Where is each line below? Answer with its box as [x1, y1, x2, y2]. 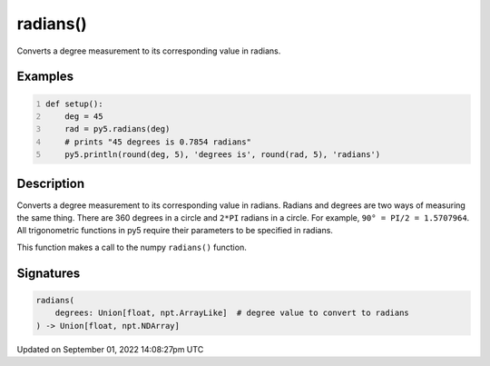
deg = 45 [64, 111, 103, 122]
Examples [16, 69, 74, 84]
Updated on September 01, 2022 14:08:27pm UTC [16, 343, 204, 354]
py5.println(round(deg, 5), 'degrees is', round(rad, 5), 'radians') [64, 150, 381, 160]
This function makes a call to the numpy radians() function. [16, 242, 247, 252]
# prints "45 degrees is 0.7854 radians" [64, 136, 251, 147]
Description [16, 175, 85, 191]
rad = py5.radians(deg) [64, 124, 171, 134]
